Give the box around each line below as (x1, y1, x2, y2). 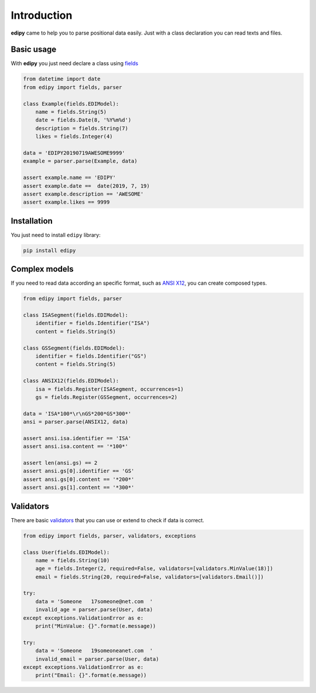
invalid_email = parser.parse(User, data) (35, 655, 159, 662)
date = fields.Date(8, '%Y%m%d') (35, 117, 132, 123)
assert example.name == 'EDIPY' (23, 174, 116, 181)
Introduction (11, 9, 73, 22)
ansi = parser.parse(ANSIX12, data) (23, 418, 129, 425)
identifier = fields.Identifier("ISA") (35, 320, 150, 327)
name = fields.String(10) (35, 557, 110, 563)
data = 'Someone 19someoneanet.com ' (35, 647, 153, 654)
